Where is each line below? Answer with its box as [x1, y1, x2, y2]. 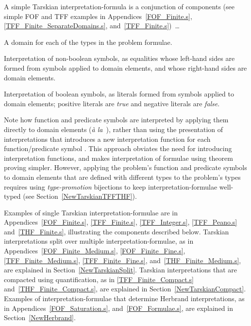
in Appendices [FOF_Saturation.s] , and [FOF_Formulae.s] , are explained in [4, 303, 233, 313]
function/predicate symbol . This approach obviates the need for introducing [4, 143, 232, 153]
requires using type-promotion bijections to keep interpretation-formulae [4, 181, 218, 192]
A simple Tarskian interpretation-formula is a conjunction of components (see [4, 1, 234, 11]
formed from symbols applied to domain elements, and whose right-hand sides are [4, 62, 247, 73]
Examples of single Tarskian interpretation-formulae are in [4, 207, 178, 217]
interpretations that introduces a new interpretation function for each [4, 134, 211, 144]
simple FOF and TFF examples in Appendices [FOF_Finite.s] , [4, 11, 192, 21]
